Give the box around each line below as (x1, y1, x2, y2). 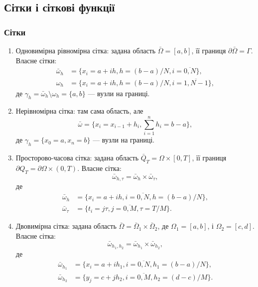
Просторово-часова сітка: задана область (15, 152, 139, 162)
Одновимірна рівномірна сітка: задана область (15, 45, 156, 55)
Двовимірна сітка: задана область (15, 221, 117, 231)
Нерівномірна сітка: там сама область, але (15, 106, 143, 116)
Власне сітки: (15, 55, 57, 65)
